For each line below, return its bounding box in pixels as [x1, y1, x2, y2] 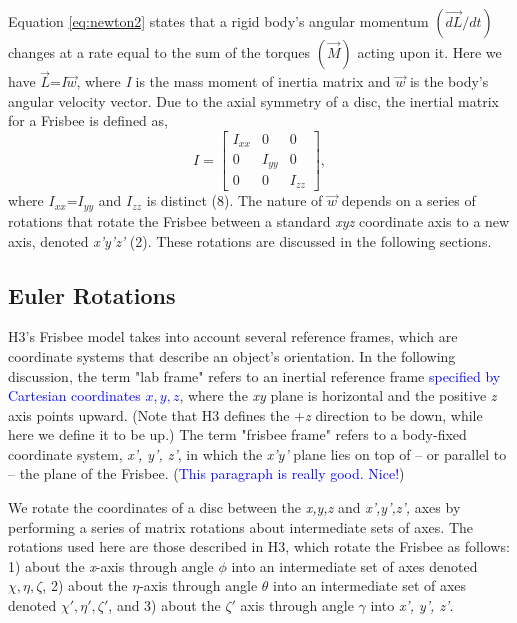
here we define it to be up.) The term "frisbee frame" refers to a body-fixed [8, 424, 467, 445]
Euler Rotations [8, 279, 176, 310]
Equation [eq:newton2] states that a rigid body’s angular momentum [8, 11, 429, 31]
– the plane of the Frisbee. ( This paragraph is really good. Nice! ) [8, 463, 405, 484]
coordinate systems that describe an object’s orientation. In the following [8, 345, 456, 366]
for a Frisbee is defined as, [8, 110, 168, 131]
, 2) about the [42, 575, 128, 596]
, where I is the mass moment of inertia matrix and [76, 71, 391, 92]
